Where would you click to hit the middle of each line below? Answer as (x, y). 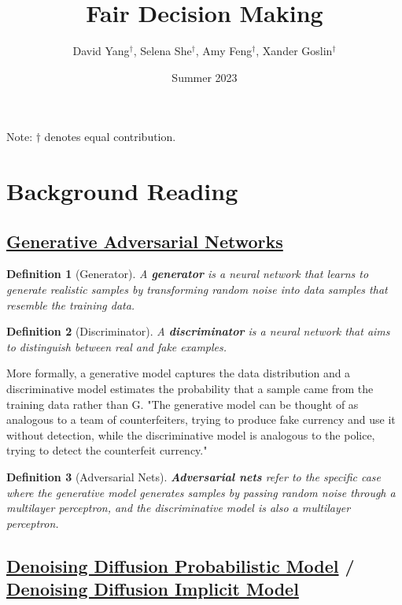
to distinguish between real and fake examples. (117, 346)
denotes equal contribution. (110, 137)
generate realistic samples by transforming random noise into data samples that (197, 290)
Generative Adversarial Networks (145, 241)
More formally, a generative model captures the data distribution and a (179, 373)
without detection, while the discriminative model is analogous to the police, (191, 434)
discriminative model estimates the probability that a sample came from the (190, 389)
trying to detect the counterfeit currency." (107, 450)
